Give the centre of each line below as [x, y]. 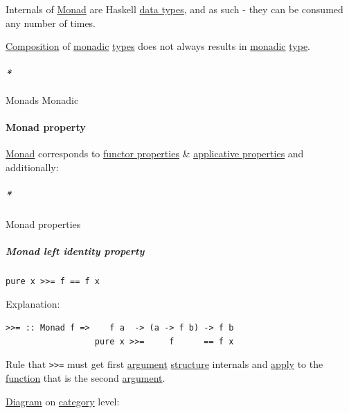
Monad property [46, 126]
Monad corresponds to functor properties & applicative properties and [155, 153]
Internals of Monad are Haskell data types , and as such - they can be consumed [174, 9]
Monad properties [43, 223]
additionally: [32, 167]
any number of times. [51, 23]
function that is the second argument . [86, 377]
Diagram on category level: [63, 401]
